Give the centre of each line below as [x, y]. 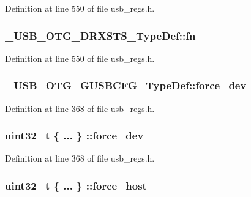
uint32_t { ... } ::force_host [76, 185]
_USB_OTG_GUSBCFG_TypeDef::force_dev [126, 85]
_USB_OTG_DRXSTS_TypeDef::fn [100, 35]
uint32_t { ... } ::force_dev [74, 136]
